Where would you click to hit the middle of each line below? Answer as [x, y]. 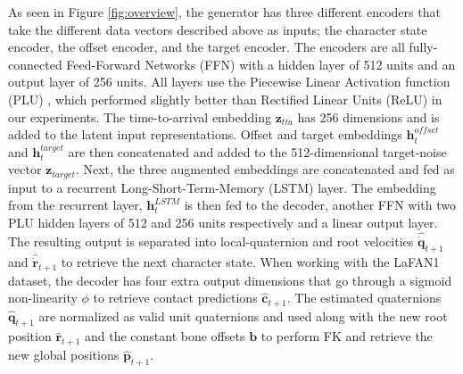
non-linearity [43, 298]
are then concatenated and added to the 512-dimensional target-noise [257, 151]
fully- [423, 47]
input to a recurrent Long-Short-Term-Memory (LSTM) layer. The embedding [222, 187]
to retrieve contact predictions [175, 298]
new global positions [64, 355]
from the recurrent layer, [75, 205]
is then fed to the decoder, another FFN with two [320, 205]
